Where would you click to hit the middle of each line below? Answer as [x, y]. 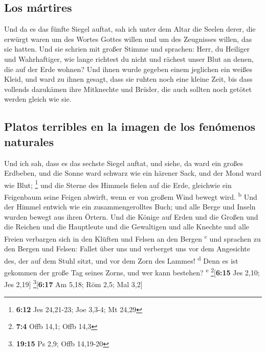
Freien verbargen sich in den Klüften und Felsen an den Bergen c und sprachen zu [132, 238]
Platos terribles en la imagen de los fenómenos [130, 126]
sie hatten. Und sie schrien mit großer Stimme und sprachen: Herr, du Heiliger [127, 49]
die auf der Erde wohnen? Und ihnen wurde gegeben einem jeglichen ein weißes [128, 69]
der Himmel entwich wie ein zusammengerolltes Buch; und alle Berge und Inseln [130, 207]
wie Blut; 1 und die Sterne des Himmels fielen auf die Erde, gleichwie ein [118, 184]
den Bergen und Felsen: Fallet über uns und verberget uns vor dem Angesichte [127, 249]
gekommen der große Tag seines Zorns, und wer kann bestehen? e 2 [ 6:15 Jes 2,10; [132, 272]
